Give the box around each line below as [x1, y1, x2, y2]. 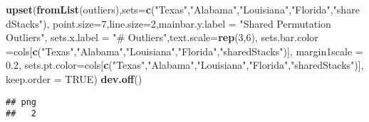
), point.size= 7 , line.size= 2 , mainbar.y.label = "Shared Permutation [42, 16, 331, 30]
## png [6, 96, 36, 107]
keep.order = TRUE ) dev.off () [6, 71, 142, 86]
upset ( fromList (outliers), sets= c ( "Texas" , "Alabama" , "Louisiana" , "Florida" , [6, 2, 333, 16]
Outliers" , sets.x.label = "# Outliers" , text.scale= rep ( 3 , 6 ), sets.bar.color [6, 30, 318, 45]
